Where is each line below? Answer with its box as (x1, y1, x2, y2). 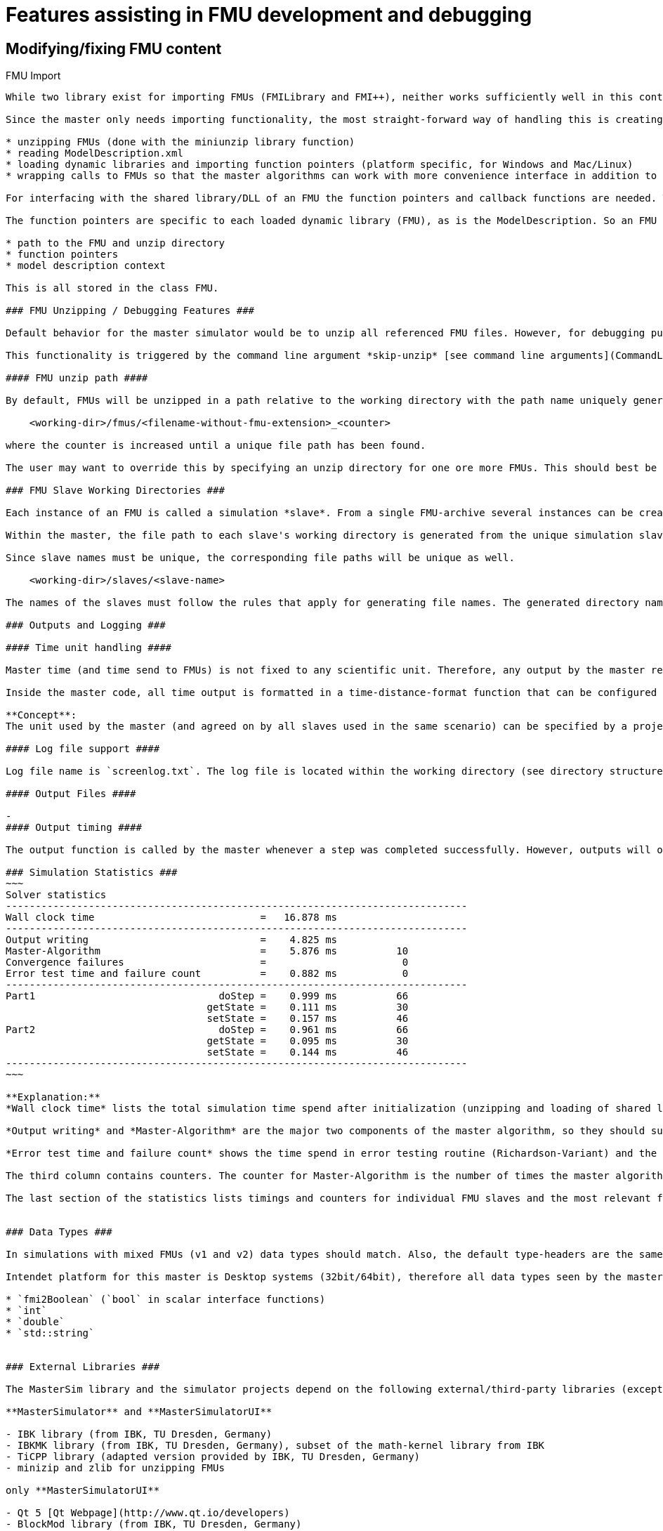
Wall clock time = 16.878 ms (6, 912, 338, 924)
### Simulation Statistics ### (6, 867, 178, 879)
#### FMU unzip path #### (6, 372, 148, 384)
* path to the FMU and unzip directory (6, 237, 225, 249)
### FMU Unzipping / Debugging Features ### (6, 305, 255, 317)
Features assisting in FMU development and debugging (6, 3, 532, 27)
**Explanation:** (6, 1091, 100, 1103)
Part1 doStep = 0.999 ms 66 (6, 990, 409, 1002)
